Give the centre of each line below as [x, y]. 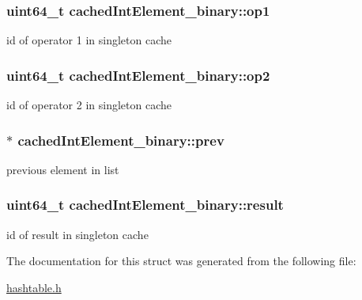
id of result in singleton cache [77, 234]
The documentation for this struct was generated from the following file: [181, 261]
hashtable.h [34, 287]
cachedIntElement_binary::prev [121, 140]
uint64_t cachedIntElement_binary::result [145, 205]
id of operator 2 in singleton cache [89, 105]
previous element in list [63, 169]
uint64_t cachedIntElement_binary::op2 [138, 75]
